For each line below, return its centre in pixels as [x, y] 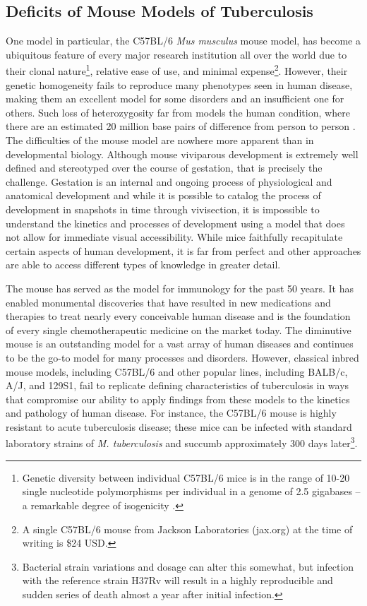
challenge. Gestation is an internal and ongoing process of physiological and [169, 181]
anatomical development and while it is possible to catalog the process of [163, 195]
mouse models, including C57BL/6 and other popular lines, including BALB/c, [177, 371]
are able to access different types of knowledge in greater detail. [143, 265]
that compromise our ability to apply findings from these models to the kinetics [178, 399]
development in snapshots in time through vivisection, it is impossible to [163, 209]
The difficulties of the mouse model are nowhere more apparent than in [160, 140]
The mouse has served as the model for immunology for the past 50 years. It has [180, 288]
